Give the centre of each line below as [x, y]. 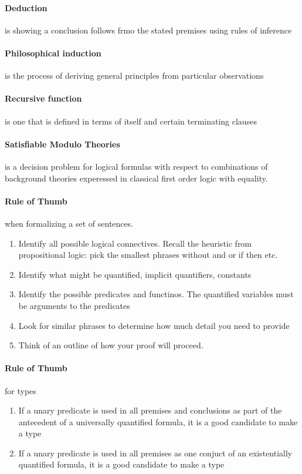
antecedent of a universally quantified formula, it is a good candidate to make [158, 421]
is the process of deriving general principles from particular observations [134, 75]
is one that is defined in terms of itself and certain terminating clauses [131, 121]
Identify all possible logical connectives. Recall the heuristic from [135, 243]
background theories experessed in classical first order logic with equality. [136, 178]
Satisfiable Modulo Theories [62, 144]
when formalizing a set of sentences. [69, 223]
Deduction [26, 7]
